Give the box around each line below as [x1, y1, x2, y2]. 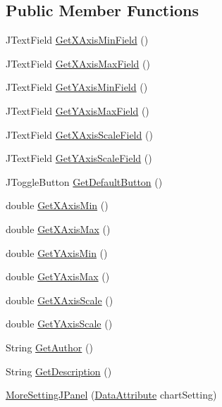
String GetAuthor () [6, 339, 93, 354]
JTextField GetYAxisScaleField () [6, 151, 152, 165]
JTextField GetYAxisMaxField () [6, 103, 149, 118]
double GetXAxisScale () [6, 292, 113, 307]
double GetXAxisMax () [6, 221, 111, 236]
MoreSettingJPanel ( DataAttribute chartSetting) [6, 387, 217, 402]
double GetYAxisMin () [6, 245, 108, 260]
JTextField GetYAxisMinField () [6, 80, 148, 94]
